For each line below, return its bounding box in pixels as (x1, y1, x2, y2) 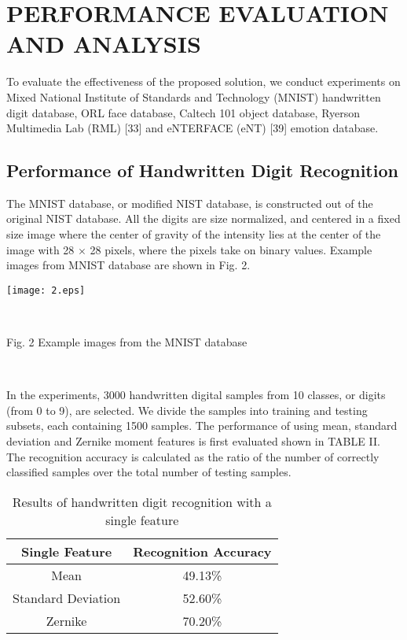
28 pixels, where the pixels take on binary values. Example (90, 241, 372, 257)
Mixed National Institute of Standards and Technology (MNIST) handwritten (6, 88, 381, 105)
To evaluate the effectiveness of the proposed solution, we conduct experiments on (6, 73, 401, 90)
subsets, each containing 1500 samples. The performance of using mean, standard (6, 417, 398, 434)
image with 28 (6, 241, 75, 257)
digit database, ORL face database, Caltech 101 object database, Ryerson (6, 104, 361, 120)
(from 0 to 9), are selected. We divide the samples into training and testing (6, 401, 368, 418)
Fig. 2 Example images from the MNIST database (6, 334, 247, 350)
